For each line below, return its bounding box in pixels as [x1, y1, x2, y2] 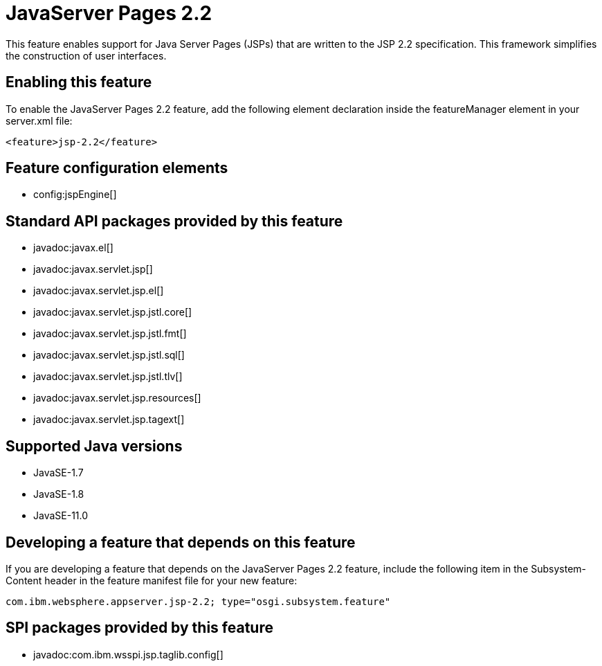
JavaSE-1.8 [33, 488, 84, 501]
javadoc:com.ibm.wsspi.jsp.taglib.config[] [33, 648, 224, 660]
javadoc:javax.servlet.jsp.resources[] [33, 392, 201, 404]
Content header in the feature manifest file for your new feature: [6, 574, 298, 586]
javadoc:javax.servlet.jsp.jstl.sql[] [33, 349, 185, 361]
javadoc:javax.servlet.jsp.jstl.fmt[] [33, 327, 187, 340]
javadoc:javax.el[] [33, 242, 113, 254]
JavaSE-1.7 [33, 467, 84, 479]
